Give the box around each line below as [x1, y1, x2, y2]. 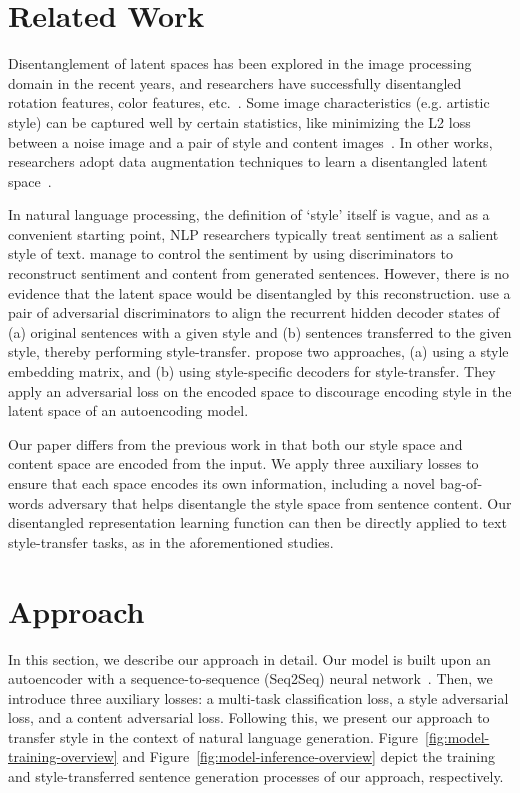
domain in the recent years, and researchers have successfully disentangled [8, 72, 462, 93]
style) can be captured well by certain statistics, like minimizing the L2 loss [8, 111, 471, 132]
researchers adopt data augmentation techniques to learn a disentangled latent [8, 151, 488, 172]
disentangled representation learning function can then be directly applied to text [8, 512, 507, 533]
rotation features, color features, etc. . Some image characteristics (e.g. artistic [8, 92, 490, 113]
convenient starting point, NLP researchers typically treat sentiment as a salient [8, 223, 499, 244]
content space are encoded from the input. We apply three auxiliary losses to [8, 453, 479, 474]
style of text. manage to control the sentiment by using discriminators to [8, 243, 453, 264]
